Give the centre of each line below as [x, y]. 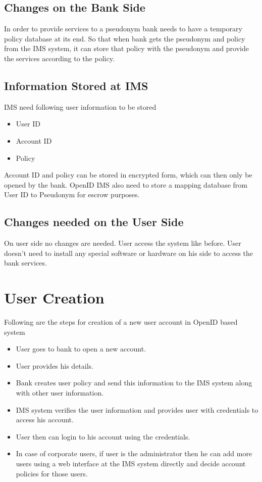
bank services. [25, 263]
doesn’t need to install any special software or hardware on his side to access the [129, 253]
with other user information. [60, 393]
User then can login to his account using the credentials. [103, 436]
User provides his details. [55, 365]
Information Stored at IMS [76, 85]
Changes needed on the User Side [94, 222]
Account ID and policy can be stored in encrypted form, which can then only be [128, 175]
